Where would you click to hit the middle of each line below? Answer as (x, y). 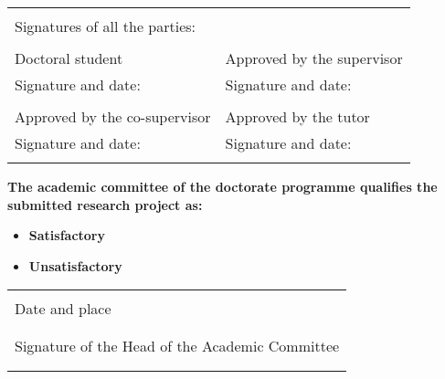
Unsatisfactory (75, 265)
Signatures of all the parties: (106, 26)
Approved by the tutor (297, 116)
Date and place (63, 309)
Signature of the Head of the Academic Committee (177, 346)
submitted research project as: (105, 204)
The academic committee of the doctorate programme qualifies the (222, 186)
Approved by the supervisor (314, 58)
